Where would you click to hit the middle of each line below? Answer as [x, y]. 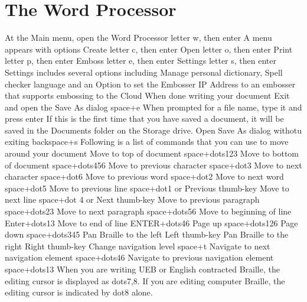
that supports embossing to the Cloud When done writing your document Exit [147, 95]
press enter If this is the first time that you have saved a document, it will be [144, 118]
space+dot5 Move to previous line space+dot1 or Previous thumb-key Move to [147, 188]
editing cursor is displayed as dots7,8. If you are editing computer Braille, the [145, 280]
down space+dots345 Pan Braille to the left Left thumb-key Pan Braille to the [147, 234]
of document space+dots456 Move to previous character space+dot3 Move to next [153, 165]
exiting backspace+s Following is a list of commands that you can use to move [147, 142]
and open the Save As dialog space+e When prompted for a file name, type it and [153, 107]
